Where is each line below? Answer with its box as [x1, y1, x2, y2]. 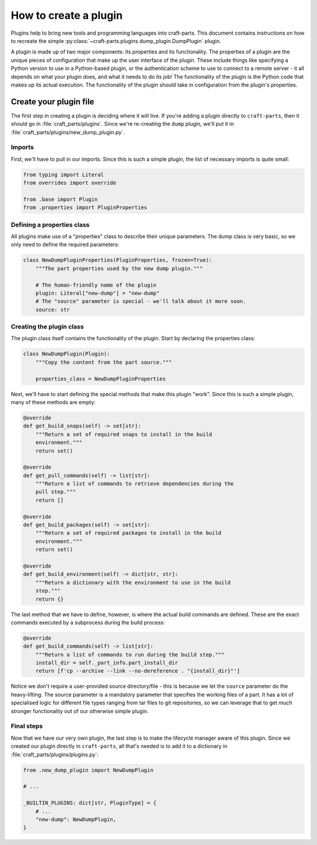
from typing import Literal [23, 171, 104, 178]
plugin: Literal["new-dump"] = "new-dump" [35, 290, 160, 297]
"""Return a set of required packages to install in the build [35, 530, 222, 537]
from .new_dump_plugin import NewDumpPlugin [23, 767, 154, 773]
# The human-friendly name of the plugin [35, 281, 157, 288]
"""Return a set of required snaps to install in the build [35, 431, 213, 438]
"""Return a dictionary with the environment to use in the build [35, 579, 231, 585]
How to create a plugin [11, 9, 123, 22]
